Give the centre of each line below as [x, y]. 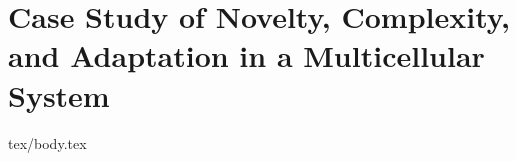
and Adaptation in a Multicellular [246, 55]
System [59, 94]
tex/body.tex [47, 142]
